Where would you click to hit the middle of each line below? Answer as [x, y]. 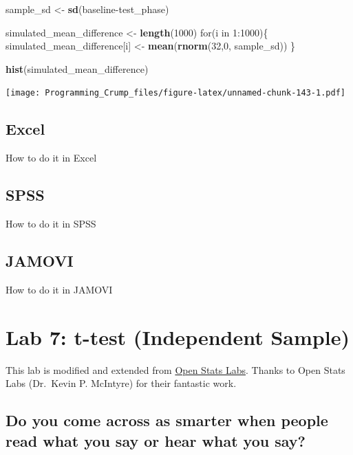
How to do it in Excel [51, 158]
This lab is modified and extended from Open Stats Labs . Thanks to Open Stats [175, 369]
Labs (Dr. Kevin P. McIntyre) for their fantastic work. [121, 383]
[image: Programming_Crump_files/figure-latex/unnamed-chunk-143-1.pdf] [175, 93]
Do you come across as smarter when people [167, 420]
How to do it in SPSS [51, 224]
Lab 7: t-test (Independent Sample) [178, 336]
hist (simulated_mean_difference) [77, 68]
